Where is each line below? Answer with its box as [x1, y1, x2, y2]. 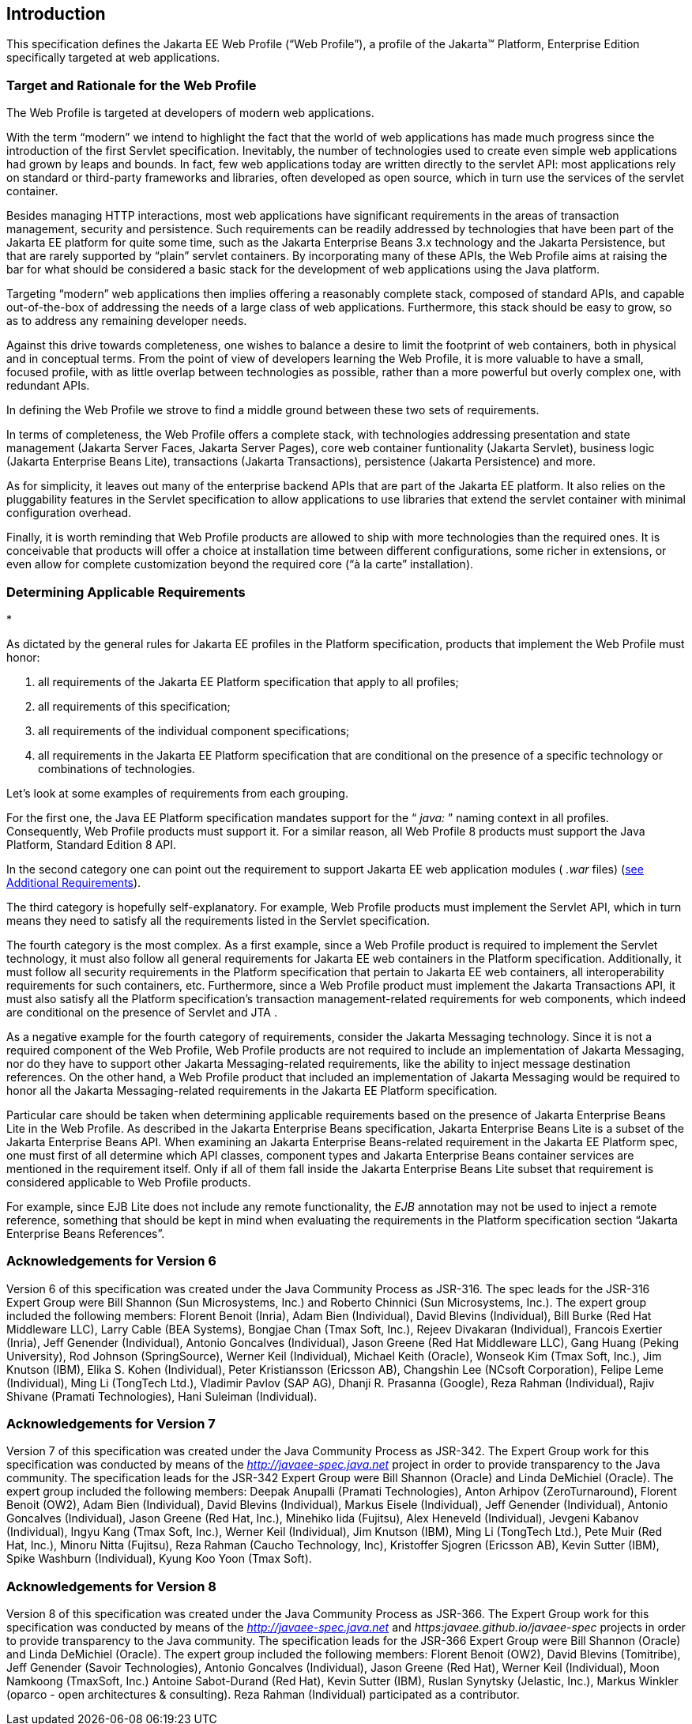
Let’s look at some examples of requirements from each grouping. [6, 786, 348, 800]
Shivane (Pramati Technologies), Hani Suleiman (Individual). [6, 1389, 318, 1403]
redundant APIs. [6, 379, 90, 393]
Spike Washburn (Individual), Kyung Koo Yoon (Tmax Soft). [6, 1552, 312, 1566]
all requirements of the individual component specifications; [38, 723, 350, 738]
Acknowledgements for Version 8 [6, 1578, 216, 1594]
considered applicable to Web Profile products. [6, 1175, 251, 1189]
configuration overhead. [6, 506, 132, 520]
